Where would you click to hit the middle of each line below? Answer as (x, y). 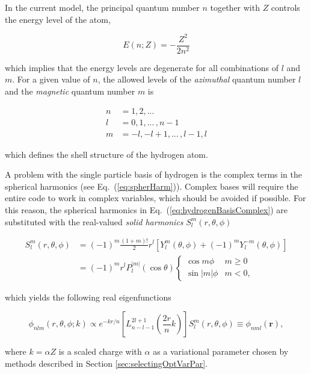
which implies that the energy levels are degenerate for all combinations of (142, 67)
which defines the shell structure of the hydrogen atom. (106, 154)
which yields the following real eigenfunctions (88, 297)
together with (235, 7)
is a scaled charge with (100, 351)
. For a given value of (51, 79)
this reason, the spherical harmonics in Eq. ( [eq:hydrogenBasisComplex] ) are (146, 210)
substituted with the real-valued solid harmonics (94, 221)
